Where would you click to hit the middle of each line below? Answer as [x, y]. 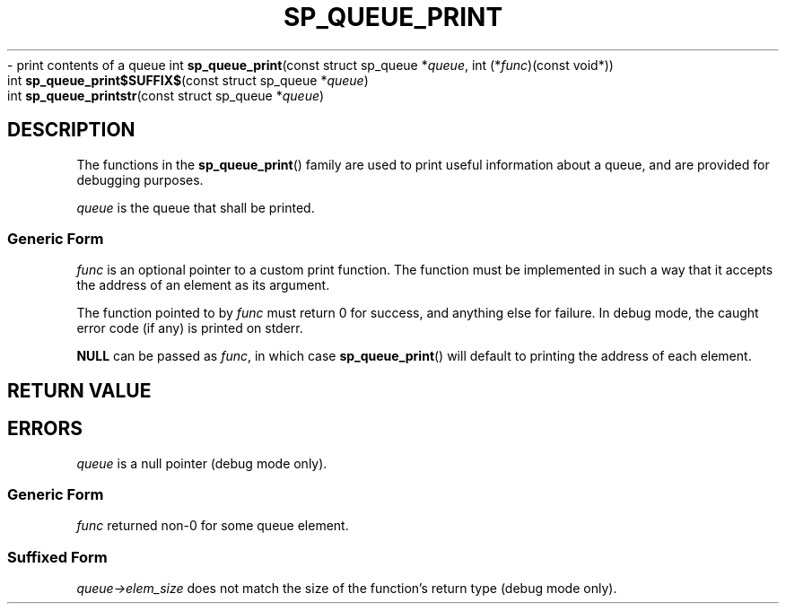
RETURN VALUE [79, 390]
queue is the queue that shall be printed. [196, 207]
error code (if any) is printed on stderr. [190, 328]
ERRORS [45, 429]
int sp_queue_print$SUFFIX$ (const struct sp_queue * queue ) [188, 80]
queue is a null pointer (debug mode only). [202, 463]
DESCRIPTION [71, 130]
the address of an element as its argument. [203, 285]
